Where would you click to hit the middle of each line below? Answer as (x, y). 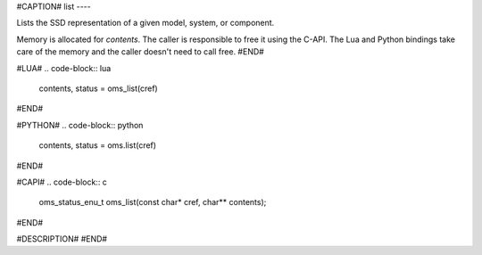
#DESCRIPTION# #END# (62, 239)
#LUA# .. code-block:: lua (64, 68)
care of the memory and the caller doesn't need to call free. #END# (141, 52)
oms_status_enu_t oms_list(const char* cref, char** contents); (153, 202)
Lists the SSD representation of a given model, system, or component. (145, 23)
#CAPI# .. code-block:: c (62, 182)
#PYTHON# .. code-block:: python (80, 125)
